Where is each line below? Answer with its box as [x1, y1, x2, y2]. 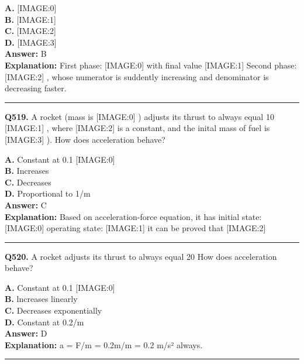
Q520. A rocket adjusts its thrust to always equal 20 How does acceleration [5, 250, 277, 262]
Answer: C [5, 198, 47, 211]
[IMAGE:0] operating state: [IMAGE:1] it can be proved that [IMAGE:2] [5, 222, 266, 234]
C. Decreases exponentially [5, 304, 102, 317]
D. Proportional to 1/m [5, 187, 91, 200]
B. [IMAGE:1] [5, 13, 56, 25]
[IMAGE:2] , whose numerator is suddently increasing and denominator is [5, 70, 269, 83]
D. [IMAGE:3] [5, 36, 57, 48]
